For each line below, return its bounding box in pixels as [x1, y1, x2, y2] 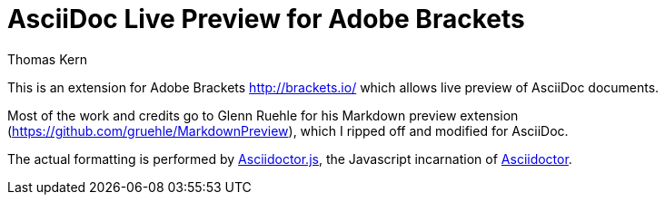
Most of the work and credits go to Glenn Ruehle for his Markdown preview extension [7, 107, 519, 123]
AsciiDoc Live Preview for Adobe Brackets [7, 4, 525, 34]
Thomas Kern [7, 51, 87, 67]
